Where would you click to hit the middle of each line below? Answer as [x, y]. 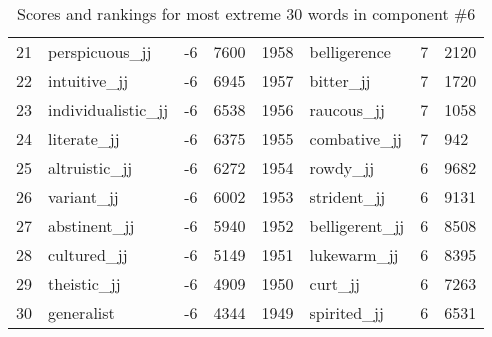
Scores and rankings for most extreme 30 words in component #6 [246, 13]
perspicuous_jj [100, 51]
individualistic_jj [108, 109]
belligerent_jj [357, 225]
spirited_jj [346, 312]
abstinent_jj [91, 225]
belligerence [350, 51]
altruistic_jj [90, 167]
